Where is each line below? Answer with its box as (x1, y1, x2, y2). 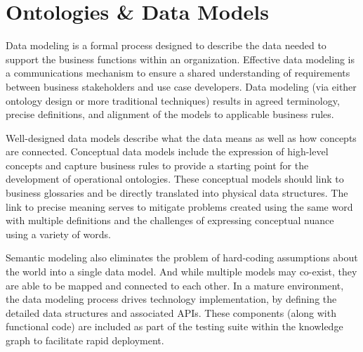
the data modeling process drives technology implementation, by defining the (6, 292, 337, 306)
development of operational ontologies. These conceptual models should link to (6, 171, 344, 186)
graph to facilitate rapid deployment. (6, 333, 164, 347)
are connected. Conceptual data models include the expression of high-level (6, 144, 329, 159)
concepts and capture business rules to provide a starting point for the (6, 157, 309, 172)
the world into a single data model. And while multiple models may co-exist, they (6, 264, 357, 279)
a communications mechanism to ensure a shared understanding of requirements (6, 65, 350, 80)
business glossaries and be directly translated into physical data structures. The (6, 185, 348, 200)
